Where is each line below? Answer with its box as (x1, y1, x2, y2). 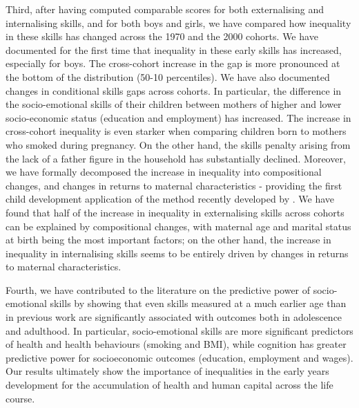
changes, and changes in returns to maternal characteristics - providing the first (6, 178, 342, 192)
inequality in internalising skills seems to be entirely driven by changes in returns (6, 245, 349, 260)
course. (6, 391, 35, 405)
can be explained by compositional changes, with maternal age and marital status (6, 219, 351, 233)
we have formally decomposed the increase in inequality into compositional (6, 165, 322, 179)
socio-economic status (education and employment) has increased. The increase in (6, 110, 351, 124)
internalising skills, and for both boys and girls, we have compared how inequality (6, 15, 351, 30)
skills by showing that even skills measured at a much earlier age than (50, 296, 347, 310)
